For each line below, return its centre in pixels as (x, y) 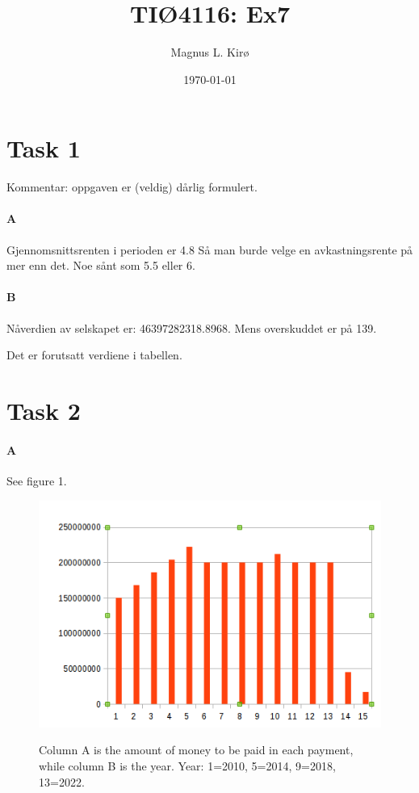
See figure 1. (37, 480)
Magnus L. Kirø (210, 52)
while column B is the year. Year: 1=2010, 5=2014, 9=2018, (187, 765)
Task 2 (44, 410)
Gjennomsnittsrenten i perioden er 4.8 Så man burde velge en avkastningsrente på (210, 249)
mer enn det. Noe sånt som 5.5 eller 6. (101, 265)
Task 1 (44, 148)
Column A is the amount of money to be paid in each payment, (196, 750)
